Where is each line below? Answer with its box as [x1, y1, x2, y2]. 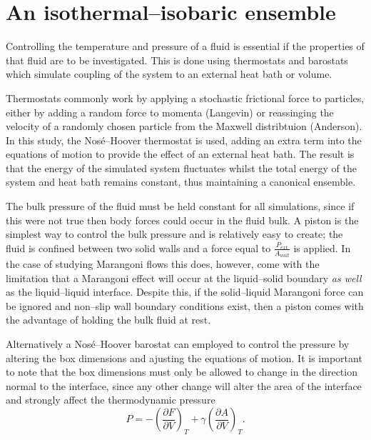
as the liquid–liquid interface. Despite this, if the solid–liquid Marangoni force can [6, 284, 364, 299]
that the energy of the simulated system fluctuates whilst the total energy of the [6, 160, 357, 175]
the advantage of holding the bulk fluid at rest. [6, 312, 211, 327]
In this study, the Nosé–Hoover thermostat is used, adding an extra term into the [6, 132, 362, 147]
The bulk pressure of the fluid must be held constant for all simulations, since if [6, 199, 355, 214]
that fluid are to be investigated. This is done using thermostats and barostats [6, 52, 348, 67]
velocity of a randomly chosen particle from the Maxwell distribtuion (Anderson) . [6, 119, 362, 134]
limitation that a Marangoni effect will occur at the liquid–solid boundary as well [6, 270, 362, 285]
